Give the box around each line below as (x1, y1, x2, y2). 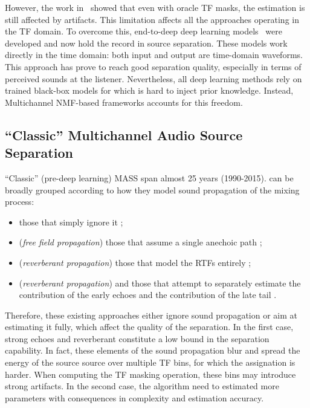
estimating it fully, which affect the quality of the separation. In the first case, (5, 320, 294, 333)
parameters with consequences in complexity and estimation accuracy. (5, 391, 264, 404)
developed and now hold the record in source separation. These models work (5, 36, 288, 49)
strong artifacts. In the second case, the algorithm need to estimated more (5, 380, 279, 392)
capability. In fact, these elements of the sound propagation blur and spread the (5, 344, 300, 357)
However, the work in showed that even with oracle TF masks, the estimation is (5, 1, 305, 13)
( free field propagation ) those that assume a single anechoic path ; (19, 236, 262, 248)
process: (5, 195, 34, 208)
